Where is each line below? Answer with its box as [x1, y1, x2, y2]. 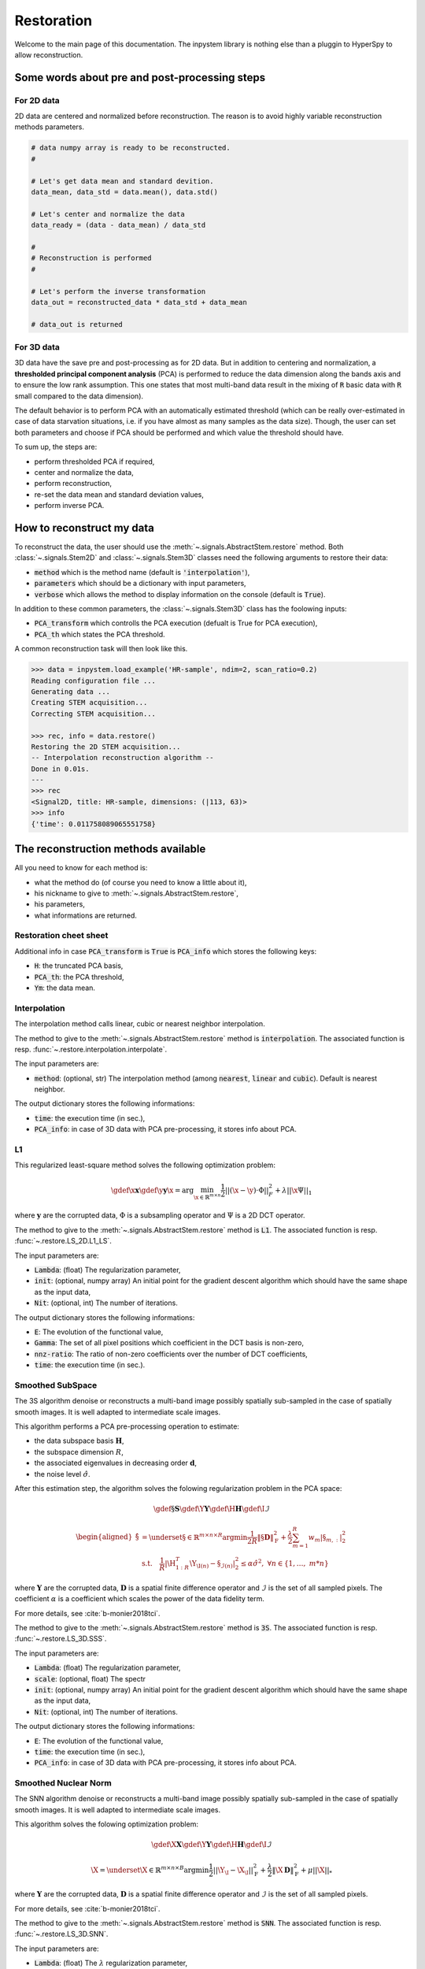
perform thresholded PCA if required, [34, 457, 155, 466]
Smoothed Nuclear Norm [14, 1778, 112, 1789]
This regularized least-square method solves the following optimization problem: [14, 1160, 275, 1170]
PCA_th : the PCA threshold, [34, 972, 125, 981]
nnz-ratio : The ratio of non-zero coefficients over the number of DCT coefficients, [34, 1349, 309, 1359]
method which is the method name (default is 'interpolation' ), [34, 567, 250, 577]
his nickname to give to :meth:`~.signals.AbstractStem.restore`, [34, 888, 239, 898]
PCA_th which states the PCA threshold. [34, 629, 165, 639]
